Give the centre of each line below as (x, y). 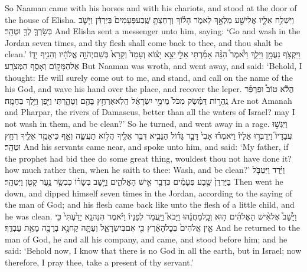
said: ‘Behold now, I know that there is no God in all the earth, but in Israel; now (153, 250)
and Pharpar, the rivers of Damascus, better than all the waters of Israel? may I (150, 112)
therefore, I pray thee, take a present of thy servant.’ (99, 262)
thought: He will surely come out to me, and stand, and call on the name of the (149, 77)
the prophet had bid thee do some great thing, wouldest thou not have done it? (148, 158)
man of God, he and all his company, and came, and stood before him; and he (146, 239)
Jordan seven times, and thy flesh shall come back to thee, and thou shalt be (144, 42)
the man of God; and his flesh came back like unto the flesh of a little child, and (150, 204)
